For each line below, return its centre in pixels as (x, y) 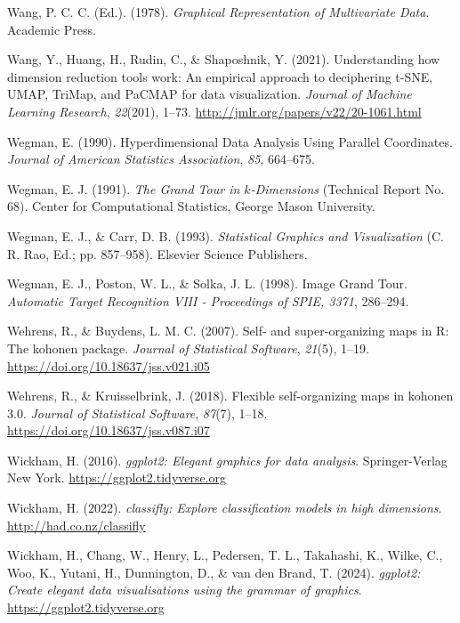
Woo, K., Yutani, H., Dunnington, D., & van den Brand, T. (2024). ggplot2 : (214, 572)
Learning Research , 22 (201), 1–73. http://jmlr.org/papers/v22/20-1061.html (214, 111)
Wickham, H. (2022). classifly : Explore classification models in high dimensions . (225, 508)
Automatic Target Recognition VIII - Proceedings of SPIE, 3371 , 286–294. (208, 300)
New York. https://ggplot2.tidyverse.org (117, 477)
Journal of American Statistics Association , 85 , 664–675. (161, 159)
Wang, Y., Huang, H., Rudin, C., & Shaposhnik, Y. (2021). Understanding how (224, 59)
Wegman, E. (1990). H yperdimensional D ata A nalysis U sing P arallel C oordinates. (230, 141)
